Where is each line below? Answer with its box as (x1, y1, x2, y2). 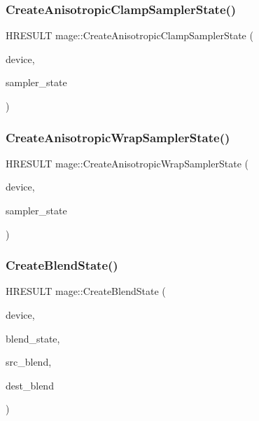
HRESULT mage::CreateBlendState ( (6, 284, 166, 298)
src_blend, (6, 354, 52, 369)
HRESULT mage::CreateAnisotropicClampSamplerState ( (6, 28, 253, 43)
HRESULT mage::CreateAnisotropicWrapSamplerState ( (6, 156, 248, 170)
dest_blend (6, 378, 54, 392)
